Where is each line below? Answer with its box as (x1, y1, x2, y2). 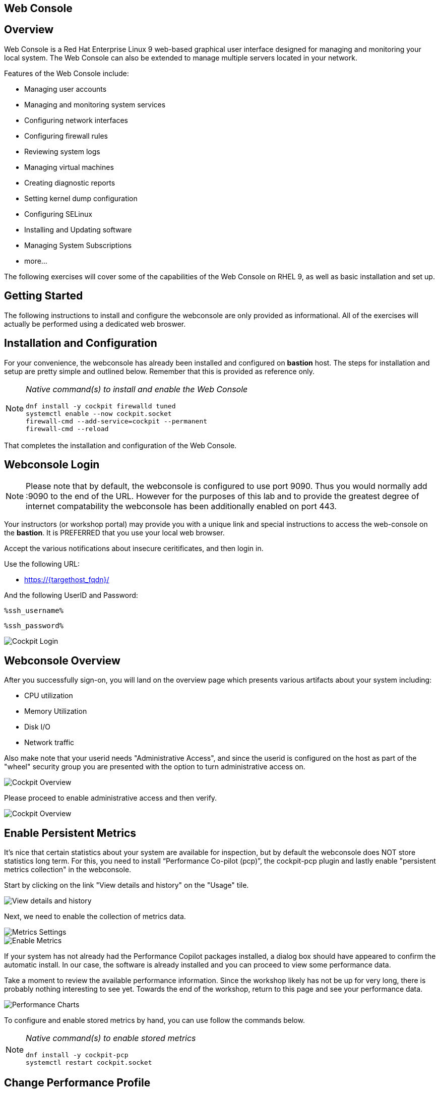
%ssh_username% (4, 606, 64, 615)
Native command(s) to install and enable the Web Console (26, 384, 248, 394)
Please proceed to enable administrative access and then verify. (4, 794, 217, 803)
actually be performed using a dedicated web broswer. (4, 319, 186, 328)
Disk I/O (24, 722, 51, 732)
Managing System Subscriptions (24, 240, 132, 250)
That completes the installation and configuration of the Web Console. (4, 441, 237, 450)
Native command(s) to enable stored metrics (26, 1033, 196, 1044)
